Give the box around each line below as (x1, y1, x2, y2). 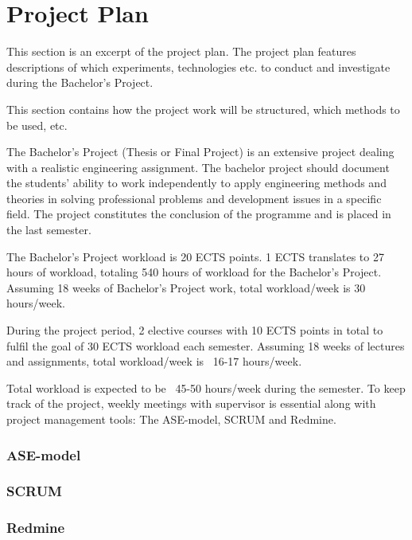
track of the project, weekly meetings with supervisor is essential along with (6, 395, 376, 412)
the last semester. (6, 221, 91, 238)
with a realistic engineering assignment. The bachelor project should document (6, 158, 390, 175)
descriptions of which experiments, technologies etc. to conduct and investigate (6, 58, 391, 75)
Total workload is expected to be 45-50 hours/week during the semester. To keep (6, 379, 406, 396)
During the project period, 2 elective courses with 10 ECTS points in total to (6, 322, 383, 338)
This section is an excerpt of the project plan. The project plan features (6, 43, 356, 60)
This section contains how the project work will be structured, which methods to (6, 100, 400, 117)
